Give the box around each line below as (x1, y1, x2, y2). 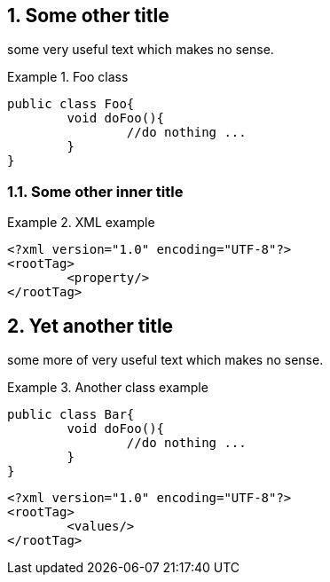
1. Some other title (7, 4, 169, 27)
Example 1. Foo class (7, 69, 129, 85)
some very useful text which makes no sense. (7, 42, 274, 58)
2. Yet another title (7, 314, 174, 337)
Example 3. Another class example (7, 380, 208, 396)
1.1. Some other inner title (7, 182, 184, 201)
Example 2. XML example (7, 215, 155, 231)
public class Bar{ (7, 407, 135, 422)
